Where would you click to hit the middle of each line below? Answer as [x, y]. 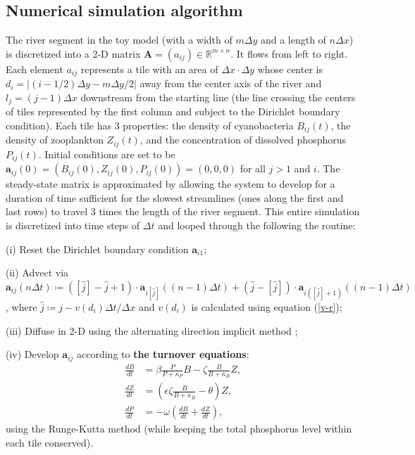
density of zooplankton [55, 140]
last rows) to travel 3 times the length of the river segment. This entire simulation [183, 211]
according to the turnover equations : [163, 354]
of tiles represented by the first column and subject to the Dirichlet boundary [173, 111]
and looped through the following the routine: [257, 225]
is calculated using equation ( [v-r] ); [267, 307]
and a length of [293, 40]
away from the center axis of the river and [231, 83]
